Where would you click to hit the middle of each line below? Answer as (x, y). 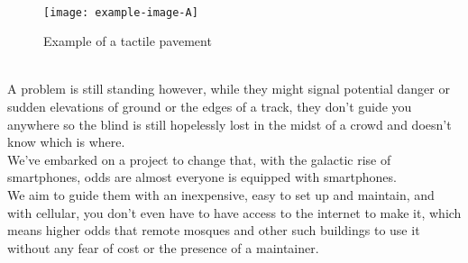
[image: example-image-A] (121, 12)
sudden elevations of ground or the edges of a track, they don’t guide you (210, 107)
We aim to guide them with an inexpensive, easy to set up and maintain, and (221, 195)
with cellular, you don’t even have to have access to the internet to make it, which (234, 212)
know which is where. (66, 142)
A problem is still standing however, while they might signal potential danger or (229, 89)
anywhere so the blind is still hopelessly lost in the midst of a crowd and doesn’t (229, 124)
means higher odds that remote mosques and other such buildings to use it (214, 230)
